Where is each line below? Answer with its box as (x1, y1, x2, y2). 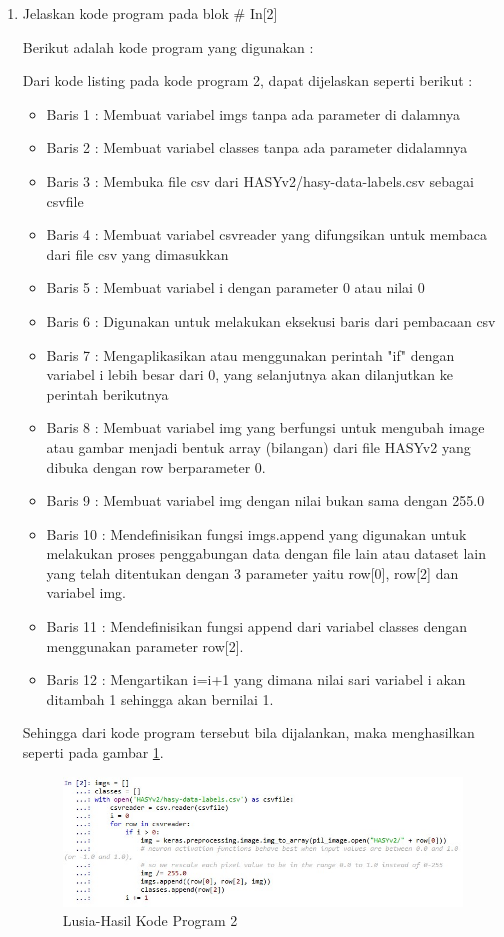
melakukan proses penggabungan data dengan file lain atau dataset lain (46, 543, 486, 564)
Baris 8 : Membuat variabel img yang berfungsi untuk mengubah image (46, 417, 485, 438)
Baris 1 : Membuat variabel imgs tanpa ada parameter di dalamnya (46, 103, 461, 124)
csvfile (46, 190, 84, 211)
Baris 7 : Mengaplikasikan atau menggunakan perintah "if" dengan (46, 344, 455, 365)
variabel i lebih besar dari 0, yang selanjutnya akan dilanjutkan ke (46, 364, 453, 385)
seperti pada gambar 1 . (22, 742, 164, 763)
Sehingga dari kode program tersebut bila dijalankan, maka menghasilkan (22, 722, 475, 743)
